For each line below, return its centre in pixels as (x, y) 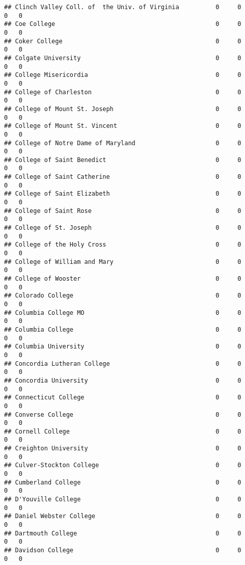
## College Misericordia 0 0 (123, 75)
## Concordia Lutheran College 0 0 (123, 364)
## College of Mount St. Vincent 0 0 (123, 126)
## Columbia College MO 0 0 (123, 313)
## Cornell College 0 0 (123, 431)
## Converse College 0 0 (123, 414)
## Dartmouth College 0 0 (123, 533)
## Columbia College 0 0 (123, 329)
